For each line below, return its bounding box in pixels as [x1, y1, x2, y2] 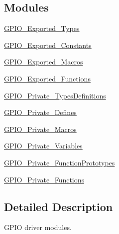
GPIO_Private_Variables [4, 140, 83, 151]
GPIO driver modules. [4, 222, 72, 232]
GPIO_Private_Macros [4, 123, 77, 134]
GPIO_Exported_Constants [4, 39, 92, 50]
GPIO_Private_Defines [4, 107, 77, 117]
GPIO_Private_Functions [4, 174, 85, 184]
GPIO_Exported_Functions [4, 73, 91, 83]
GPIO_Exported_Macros [4, 56, 83, 67]
